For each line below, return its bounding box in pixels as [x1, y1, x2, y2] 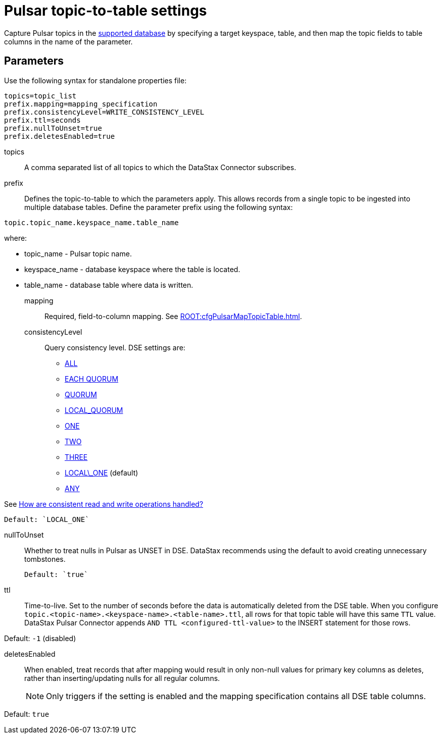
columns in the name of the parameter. [4, 37, 133, 46]
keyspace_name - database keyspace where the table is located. [24, 265, 240, 274]
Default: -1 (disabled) [4, 634, 76, 643]
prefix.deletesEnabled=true [4, 132, 115, 140]
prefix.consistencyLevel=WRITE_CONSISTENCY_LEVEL [4, 108, 205, 116]
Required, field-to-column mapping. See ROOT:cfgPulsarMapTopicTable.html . [44, 311, 302, 321]
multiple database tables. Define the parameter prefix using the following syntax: [24, 202, 293, 212]
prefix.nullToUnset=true [4, 124, 102, 132]
